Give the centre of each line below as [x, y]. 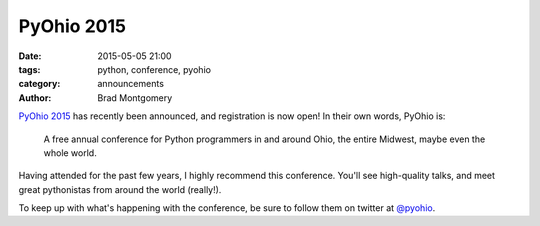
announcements [131, 84]
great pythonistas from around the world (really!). [120, 189]
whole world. [70, 152]
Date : [30, 56]
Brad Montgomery [135, 97]
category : [39, 84]
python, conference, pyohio [154, 69]
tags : [29, 69]
